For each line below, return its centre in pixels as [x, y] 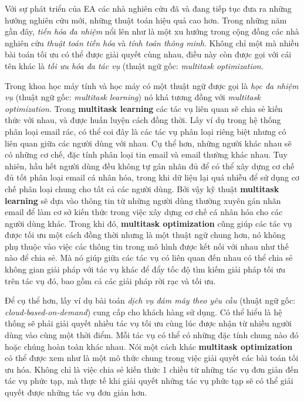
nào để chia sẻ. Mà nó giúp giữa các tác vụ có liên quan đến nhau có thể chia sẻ [149, 258]
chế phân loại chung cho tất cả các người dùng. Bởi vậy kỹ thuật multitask [142, 188]
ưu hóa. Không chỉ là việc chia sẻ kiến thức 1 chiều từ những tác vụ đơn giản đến [152, 369]
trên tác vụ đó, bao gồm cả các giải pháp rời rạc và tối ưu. [110, 280]
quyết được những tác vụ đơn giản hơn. [76, 392]
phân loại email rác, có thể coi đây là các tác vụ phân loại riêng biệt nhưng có [146, 131]
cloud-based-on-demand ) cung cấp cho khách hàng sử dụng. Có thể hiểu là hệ [143, 311]
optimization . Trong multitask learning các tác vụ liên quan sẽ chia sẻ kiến [144, 108]
